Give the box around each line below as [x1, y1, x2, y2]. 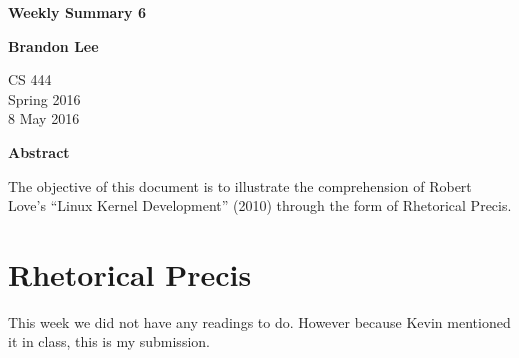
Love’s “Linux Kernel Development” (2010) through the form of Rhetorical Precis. [8, 195, 512, 216]
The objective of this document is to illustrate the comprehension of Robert [8, 175, 472, 196]
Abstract [8, 141, 70, 162]
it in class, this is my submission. [8, 331, 210, 352]
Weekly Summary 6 [8, 2, 146, 22]
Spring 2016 [8, 88, 81, 109]
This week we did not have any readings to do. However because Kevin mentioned [8, 311, 511, 332]
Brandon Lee [8, 35, 99, 56]
